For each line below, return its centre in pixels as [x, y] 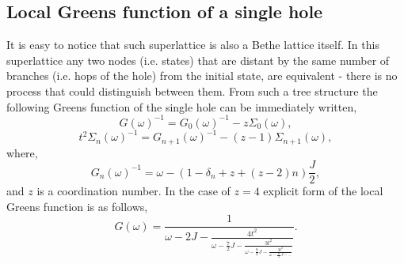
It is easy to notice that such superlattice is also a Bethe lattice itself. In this [193, 45]
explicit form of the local [323, 191]
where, [22, 152]
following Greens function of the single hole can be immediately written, [182, 106]
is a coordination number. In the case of [133, 191]
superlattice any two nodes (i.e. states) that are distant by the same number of [198, 60]
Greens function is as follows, [77, 206]
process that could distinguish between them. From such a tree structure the [192, 91]
